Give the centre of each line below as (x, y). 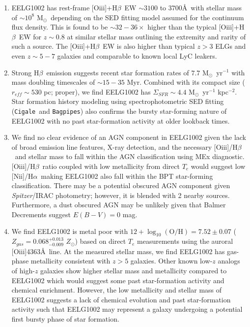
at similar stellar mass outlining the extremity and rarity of (156, 36)
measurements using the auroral (185, 241)
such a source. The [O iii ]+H (54, 46)
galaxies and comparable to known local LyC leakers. (137, 55)
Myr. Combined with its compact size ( (186, 82)
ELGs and (231, 46)
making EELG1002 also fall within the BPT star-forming (127, 176)
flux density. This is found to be (60, 27)
